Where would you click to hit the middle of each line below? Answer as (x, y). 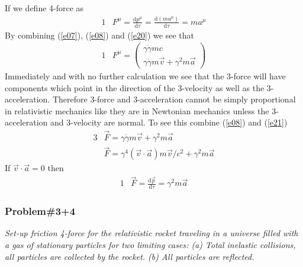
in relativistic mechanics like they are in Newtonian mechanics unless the (137, 110)
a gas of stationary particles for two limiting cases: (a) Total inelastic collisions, (150, 244)
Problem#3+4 (40, 211)
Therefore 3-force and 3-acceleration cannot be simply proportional (174, 99)
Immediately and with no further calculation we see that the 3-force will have (145, 75)
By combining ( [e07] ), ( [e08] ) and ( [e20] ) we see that (99, 35)
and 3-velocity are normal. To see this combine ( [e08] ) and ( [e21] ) (169, 122)
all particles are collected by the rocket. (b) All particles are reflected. (130, 256)
